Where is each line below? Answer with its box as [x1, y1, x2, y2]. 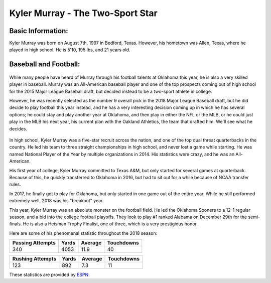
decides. [9, 125, 28, 131]
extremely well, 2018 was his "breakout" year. [9, 198, 104, 204]
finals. [9, 221, 22, 227]
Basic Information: [9, 27, 69, 35]
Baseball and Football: [9, 60, 80, 69]
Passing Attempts [12, 239, 56, 246]
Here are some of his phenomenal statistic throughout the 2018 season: [9, 230, 158, 236]
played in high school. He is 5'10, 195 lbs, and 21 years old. [9, 47, 130, 53]
